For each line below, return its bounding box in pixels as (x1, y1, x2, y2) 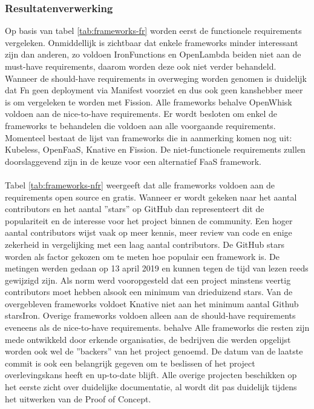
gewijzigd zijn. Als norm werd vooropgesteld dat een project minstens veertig (5, 273, 291, 286)
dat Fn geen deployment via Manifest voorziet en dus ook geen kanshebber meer (5, 84, 303, 96)
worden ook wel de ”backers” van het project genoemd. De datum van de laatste (5, 345, 303, 357)
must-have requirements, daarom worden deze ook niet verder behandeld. (5, 60, 276, 72)
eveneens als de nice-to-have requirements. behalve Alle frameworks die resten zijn (5, 321, 310, 334)
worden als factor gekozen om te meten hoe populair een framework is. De (5, 250, 280, 262)
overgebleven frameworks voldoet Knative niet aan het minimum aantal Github (5, 297, 299, 310)
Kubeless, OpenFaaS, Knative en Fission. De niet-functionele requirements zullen (5, 143, 306, 156)
